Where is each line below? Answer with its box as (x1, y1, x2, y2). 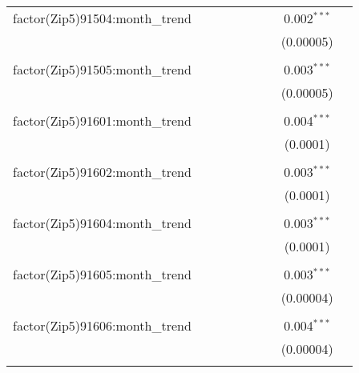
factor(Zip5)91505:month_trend (13, 60, 192, 78)
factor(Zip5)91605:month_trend (13, 265, 192, 283)
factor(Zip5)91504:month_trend (13, 9, 192, 27)
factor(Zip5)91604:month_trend (13, 214, 192, 232)
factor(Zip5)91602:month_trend (13, 162, 192, 181)
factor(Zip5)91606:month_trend (13, 316, 192, 335)
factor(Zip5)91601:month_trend (13, 111, 192, 130)
